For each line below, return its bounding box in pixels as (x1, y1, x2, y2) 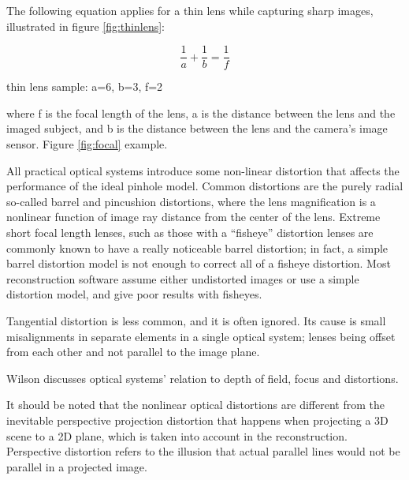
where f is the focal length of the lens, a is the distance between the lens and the (6, 104, 396, 121)
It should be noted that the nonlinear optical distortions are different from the (6, 396, 385, 413)
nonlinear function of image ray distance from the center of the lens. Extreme (6, 208, 381, 225)
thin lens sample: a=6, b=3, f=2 (6, 78, 163, 95)
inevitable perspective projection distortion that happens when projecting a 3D (6, 411, 389, 428)
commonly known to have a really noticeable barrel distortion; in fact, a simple (6, 239, 389, 256)
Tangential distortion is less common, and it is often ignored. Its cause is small (6, 312, 386, 328)
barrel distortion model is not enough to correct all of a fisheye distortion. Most (6, 255, 391, 272)
